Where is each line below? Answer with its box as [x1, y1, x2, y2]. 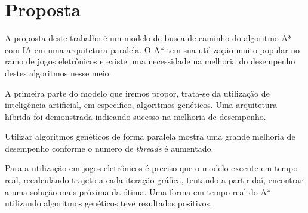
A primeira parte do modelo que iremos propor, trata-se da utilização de [5, 87, 270, 99]
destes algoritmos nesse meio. [5, 66, 112, 79]
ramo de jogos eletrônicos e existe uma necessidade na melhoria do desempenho [5, 55, 295, 67]
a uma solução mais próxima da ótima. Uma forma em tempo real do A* [5, 185, 271, 197]
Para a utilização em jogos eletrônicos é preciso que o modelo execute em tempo [5, 162, 298, 174]
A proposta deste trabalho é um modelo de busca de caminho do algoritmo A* [5, 32, 292, 44]
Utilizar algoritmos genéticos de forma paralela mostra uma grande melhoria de [5, 130, 295, 143]
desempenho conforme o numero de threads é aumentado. [5, 141, 214, 154]
